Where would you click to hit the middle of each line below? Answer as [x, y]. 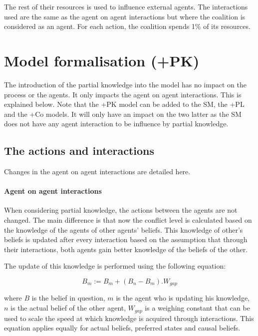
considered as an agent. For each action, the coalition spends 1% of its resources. [127, 26]
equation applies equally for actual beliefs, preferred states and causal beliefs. [122, 328]
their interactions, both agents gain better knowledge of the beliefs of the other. [126, 249]
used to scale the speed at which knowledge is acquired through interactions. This [129, 318]
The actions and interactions [79, 151]
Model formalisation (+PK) [102, 60]
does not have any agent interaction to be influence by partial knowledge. [116, 124]
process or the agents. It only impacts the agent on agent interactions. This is [123, 94]
